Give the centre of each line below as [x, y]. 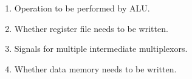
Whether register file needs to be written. [91, 28]
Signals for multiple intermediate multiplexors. [101, 49]
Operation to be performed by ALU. [82, 8]
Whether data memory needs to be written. [95, 68]
